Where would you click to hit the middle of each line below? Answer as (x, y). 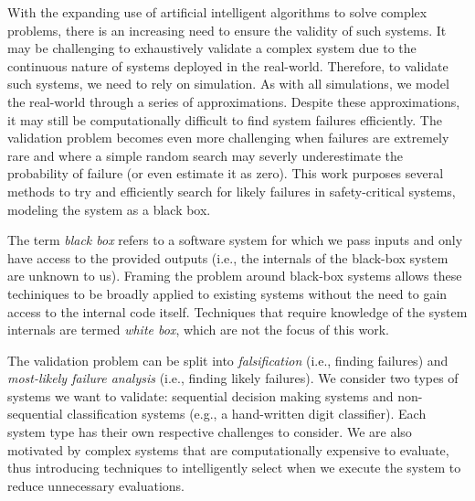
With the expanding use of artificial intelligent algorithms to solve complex (217, 12)
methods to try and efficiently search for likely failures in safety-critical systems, (232, 191)
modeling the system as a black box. (109, 209)
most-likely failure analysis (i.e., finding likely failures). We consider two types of (233, 378)
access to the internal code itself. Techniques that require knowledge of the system (237, 311)
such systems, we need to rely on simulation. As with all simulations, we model (228, 84)
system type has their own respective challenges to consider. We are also (210, 432)
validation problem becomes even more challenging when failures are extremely (228, 138)
